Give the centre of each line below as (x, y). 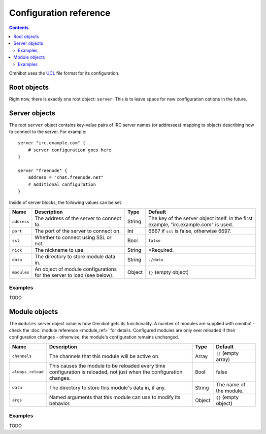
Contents (19, 28)
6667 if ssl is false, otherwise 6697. (190, 231)
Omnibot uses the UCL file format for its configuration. (64, 73)
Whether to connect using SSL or (73, 237)
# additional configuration (62, 184)
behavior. (60, 403)
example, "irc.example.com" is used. (191, 224)
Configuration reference (60, 13)
